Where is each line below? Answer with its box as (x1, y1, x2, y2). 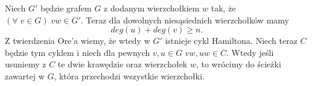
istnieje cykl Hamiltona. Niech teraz (165, 34, 298, 47)
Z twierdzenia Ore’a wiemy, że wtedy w (5, 34, 150, 47)
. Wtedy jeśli (226, 46, 274, 58)
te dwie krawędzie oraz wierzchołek (57, 58, 188, 70)
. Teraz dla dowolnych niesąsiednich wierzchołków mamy (80, 13, 289, 26)
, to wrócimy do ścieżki (196, 58, 281, 70)
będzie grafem (40, 2, 92, 14)
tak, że (211, 2, 236, 14)
